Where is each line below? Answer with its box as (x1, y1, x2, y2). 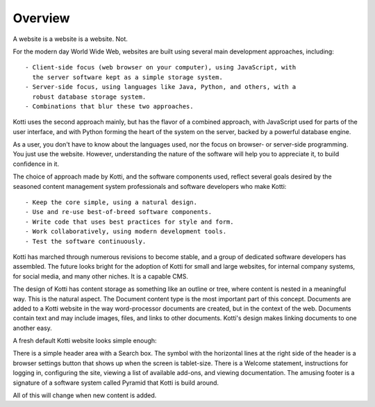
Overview (12, 10, 70, 26)
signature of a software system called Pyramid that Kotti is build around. (12, 379, 219, 387)
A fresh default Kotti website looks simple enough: (12, 337, 157, 345)
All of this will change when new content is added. (12, 391, 157, 399)
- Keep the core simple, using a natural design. (25, 199, 198, 206)
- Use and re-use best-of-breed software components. (25, 208, 212, 216)
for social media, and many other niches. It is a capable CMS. (12, 272, 189, 281)
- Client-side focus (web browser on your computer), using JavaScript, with (25, 63, 297, 72)
